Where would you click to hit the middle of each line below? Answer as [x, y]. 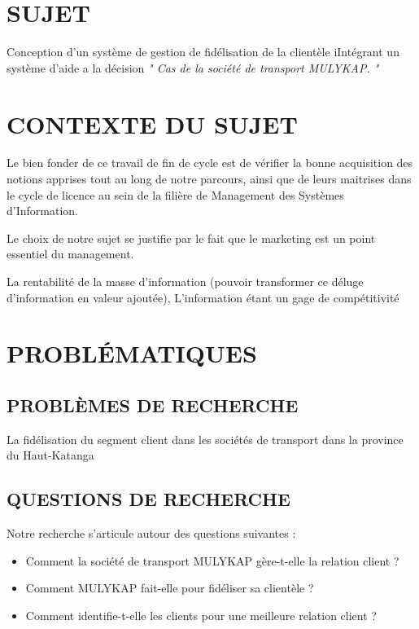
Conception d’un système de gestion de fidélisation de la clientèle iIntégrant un [203, 52]
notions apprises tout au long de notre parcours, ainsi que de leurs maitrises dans [209, 179]
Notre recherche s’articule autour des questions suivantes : [151, 533]
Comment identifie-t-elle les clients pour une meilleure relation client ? [201, 615]
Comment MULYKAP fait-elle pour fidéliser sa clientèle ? [170, 588]
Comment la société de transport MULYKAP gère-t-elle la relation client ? [212, 560]
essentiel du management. [70, 254]
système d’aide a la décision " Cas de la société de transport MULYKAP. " [193, 67]
